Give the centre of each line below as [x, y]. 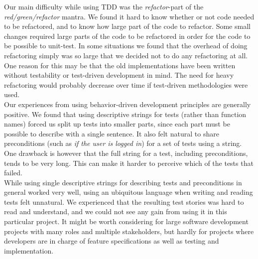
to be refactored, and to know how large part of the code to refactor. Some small [127, 26]
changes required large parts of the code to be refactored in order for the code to [127, 36]
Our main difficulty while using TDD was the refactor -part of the [104, 6]
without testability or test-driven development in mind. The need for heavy [119, 75]
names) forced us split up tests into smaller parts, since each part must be [117, 124]
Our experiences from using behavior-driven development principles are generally [128, 104]
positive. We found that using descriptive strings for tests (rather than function [125, 114]
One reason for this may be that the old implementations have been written [120, 65]
